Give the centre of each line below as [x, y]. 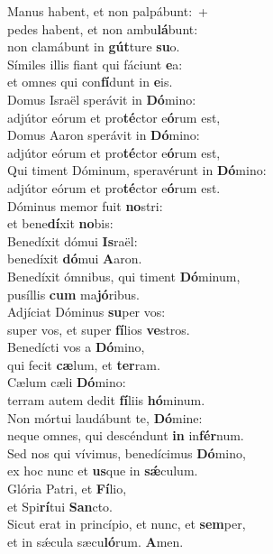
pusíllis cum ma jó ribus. [74, 294]
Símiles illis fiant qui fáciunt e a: [95, 64]
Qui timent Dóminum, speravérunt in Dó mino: [137, 170]
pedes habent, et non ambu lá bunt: [103, 28]
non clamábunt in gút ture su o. [94, 46]
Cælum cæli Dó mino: [67, 382]
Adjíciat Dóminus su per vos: [86, 312]
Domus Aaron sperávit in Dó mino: [104, 135]
